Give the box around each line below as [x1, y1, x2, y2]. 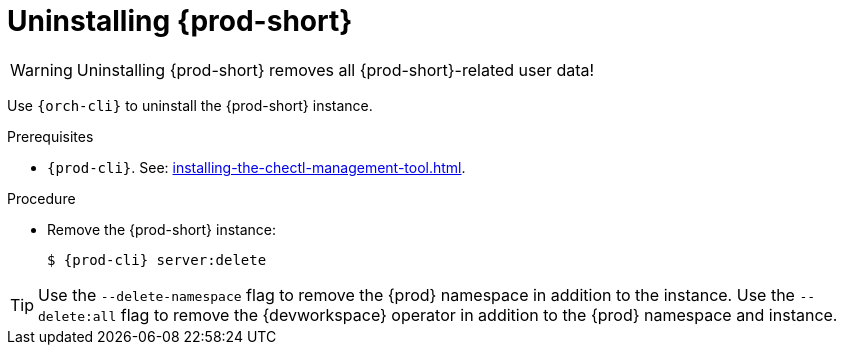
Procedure [7, 189, 76, 207]
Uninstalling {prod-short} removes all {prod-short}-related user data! [76, 59, 595, 80]
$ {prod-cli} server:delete [47, 251, 267, 268]
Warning [10, 59, 73, 80]
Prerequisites [7, 127, 94, 145]
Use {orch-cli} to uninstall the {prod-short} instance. [7, 96, 373, 114]
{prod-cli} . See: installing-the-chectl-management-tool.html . [47, 158, 466, 176]
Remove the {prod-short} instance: [47, 220, 277, 238]
